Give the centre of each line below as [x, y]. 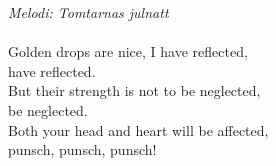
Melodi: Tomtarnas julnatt [88, 12]
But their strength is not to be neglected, [134, 90]
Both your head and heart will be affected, [138, 129]
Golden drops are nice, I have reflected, [128, 51]
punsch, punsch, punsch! [82, 149]
